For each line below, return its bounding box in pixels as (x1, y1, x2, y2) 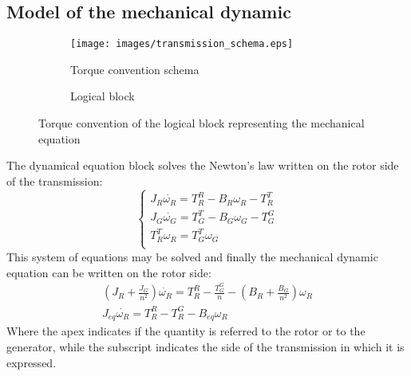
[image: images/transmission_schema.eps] (70, 38, 294, 50)
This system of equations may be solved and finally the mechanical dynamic (6, 248, 378, 264)
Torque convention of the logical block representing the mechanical (38, 115, 365, 131)
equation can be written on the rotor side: (6, 264, 211, 280)
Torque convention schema (70, 61, 200, 77)
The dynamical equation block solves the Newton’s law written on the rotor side (6, 157, 399, 174)
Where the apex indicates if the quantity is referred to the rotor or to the (6, 323, 366, 339)
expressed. (6, 354, 57, 370)
